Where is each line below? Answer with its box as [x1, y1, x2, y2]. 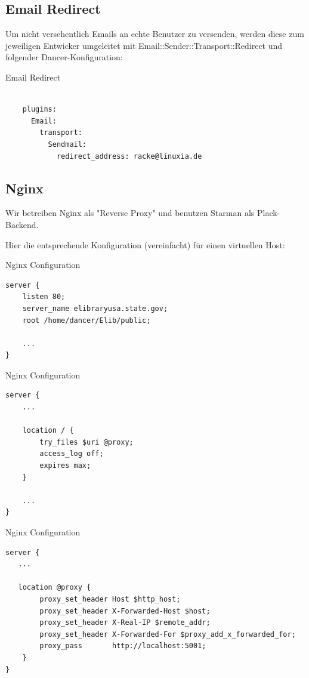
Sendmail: [48, 140, 87, 149]
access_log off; [39, 449, 104, 458]
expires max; [39, 461, 91, 470]
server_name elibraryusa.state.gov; [22, 304, 168, 313]
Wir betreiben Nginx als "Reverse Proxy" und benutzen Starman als [5, 207, 255, 219]
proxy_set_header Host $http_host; [39, 594, 181, 603]
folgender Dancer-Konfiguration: [5, 51, 123, 63]
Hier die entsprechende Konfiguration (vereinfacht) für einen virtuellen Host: [5, 238, 285, 251]
